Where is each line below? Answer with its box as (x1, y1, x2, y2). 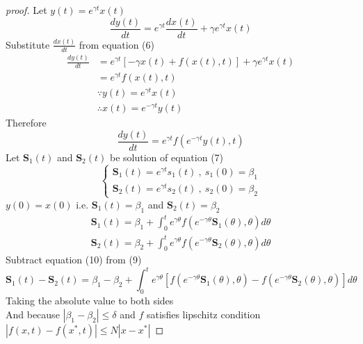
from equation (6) (79, 37, 154, 51)
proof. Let (6, 3, 47, 17)
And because (6, 306, 60, 321)
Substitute (6, 37, 50, 51)
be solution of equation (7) (109, 149, 224, 164)
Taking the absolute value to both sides (6, 293, 174, 308)
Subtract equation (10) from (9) (6, 252, 142, 267)
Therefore (6, 115, 47, 130)
